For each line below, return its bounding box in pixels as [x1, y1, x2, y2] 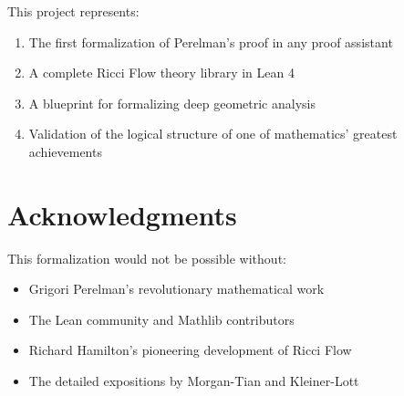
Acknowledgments [7, 195, 237, 233]
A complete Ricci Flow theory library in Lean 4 [28, 63, 295, 82]
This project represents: [7, 2, 140, 20]
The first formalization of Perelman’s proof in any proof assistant [28, 32, 393, 51]
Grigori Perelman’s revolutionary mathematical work [28, 279, 325, 298]
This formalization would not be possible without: [7, 248, 286, 267]
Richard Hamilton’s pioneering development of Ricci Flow [28, 340, 352, 360]
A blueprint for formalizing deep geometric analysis [28, 93, 316, 112]
